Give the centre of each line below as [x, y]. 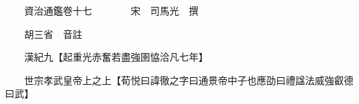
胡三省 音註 [53, 33]
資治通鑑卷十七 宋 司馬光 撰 [111, 10]
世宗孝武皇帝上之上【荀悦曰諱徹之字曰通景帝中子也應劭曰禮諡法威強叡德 [188, 80]
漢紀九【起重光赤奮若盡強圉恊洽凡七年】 [116, 57]
